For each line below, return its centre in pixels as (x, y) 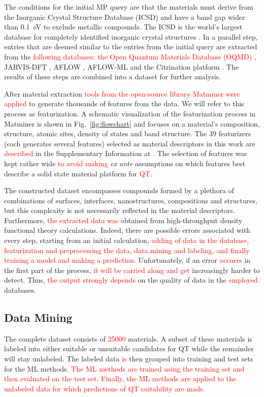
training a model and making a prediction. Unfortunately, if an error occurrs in (127, 260)
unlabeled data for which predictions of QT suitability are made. (105, 388)
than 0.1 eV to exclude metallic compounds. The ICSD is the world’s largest (123, 27)
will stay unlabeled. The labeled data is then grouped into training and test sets (129, 359)
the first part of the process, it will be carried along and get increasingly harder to (132, 270)
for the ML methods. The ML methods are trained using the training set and (124, 368)
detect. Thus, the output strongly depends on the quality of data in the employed (131, 280)
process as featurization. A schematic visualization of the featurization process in (130, 113)
